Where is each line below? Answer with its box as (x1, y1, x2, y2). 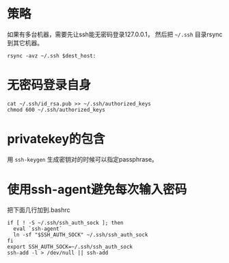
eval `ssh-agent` (13, 225, 63, 232)
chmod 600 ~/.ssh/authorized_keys (7, 106, 106, 113)
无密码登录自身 (7, 77, 92, 93)
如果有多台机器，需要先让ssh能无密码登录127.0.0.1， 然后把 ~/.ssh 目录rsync (7, 30, 223, 38)
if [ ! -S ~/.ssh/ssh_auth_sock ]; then (7, 219, 124, 226)
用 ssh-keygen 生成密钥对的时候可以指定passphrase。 (7, 155, 159, 163)
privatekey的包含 (7, 131, 105, 147)
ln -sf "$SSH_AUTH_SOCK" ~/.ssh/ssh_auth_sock (13, 231, 148, 238)
